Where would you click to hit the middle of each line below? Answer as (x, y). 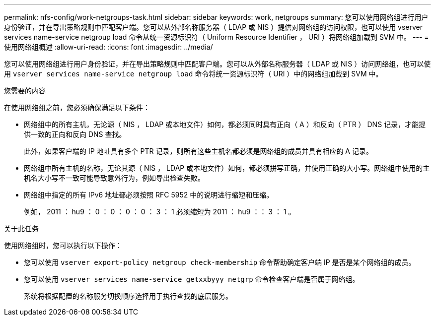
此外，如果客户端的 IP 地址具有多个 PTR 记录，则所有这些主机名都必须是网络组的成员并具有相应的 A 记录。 (198, 151)
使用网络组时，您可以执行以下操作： (63, 245)
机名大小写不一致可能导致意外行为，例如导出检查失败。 (114, 178)
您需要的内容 (25, 91)
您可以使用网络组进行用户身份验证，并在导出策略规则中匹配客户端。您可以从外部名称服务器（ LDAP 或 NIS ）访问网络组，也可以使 (217, 64)
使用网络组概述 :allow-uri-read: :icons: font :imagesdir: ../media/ (109, 47)
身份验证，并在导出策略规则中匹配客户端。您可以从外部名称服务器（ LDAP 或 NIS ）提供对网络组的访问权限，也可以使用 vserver (214, 27)
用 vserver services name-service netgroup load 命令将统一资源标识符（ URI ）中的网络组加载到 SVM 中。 (193, 74)
